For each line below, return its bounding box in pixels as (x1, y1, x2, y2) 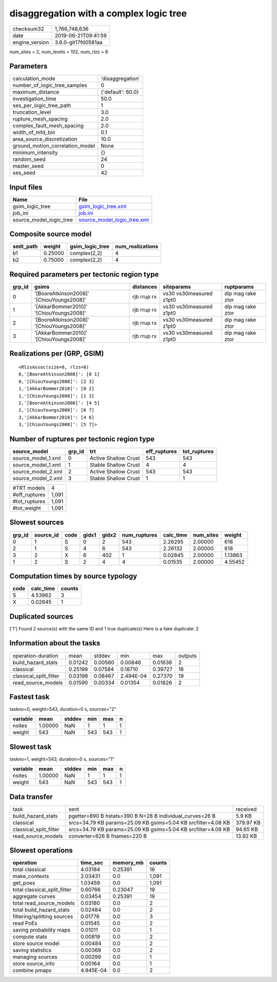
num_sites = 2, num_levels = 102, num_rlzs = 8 (9, 49, 108, 55)
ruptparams (224, 283, 254, 290)
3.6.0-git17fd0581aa (54, 38, 103, 46)
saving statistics (12, 947, 52, 954)
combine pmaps (12, 967, 52, 974)
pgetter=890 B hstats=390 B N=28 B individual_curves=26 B (68, 812, 215, 820)
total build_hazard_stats (12, 906, 70, 913)
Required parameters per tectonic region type (9, 270, 159, 279)
